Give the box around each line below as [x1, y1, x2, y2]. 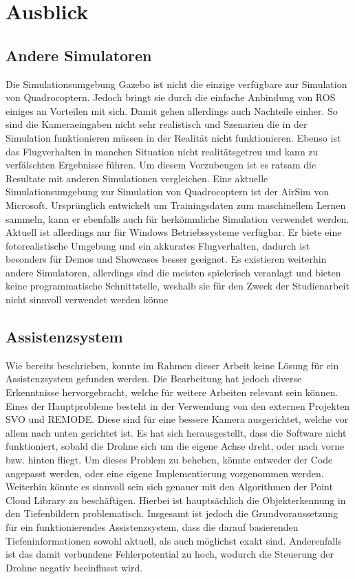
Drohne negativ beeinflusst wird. [6, 560, 143, 574]
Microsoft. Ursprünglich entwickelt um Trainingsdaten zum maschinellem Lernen [6, 197, 346, 212]
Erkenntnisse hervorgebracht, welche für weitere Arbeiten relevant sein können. [6, 385, 338, 400]
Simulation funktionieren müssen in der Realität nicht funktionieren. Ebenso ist [6, 130, 341, 144]
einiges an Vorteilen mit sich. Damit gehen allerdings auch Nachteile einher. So [6, 103, 338, 118]
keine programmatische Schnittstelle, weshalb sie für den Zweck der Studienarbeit [6, 278, 349, 293]
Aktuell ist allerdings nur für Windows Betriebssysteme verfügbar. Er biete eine [6, 225, 342, 239]
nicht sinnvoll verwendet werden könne [6, 292, 169, 307]
